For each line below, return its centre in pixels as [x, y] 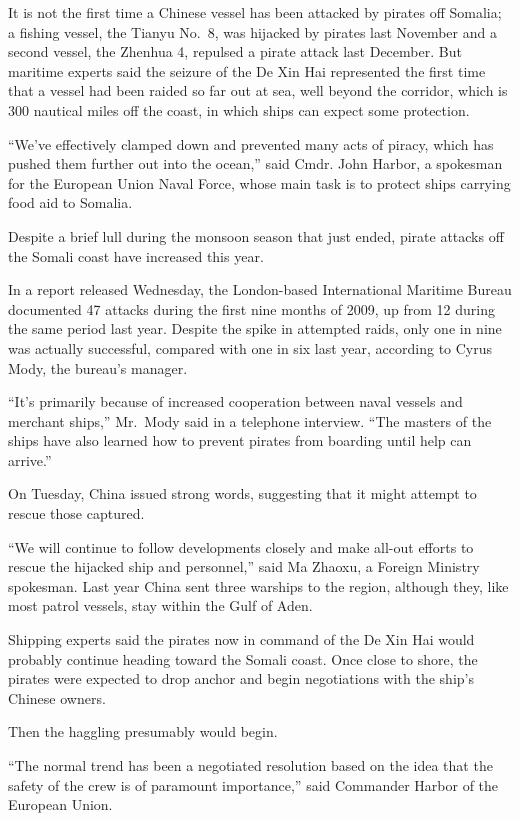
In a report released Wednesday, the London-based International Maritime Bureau [260, 289]
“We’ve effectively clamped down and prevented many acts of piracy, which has [251, 143]
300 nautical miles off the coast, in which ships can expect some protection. [239, 109]
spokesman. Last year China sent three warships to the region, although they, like [258, 585]
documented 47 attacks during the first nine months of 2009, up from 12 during [251, 308]
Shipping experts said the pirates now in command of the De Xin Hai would [241, 639]
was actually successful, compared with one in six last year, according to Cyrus [250, 347]
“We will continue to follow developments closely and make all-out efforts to [241, 546]
